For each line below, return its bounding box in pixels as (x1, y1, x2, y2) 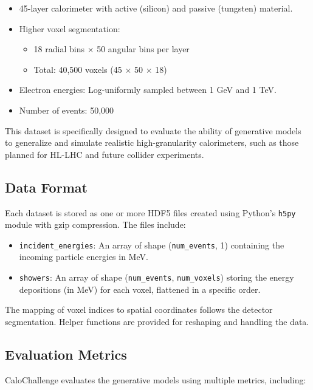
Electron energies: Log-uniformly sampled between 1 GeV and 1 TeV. (19, 83, 277, 96)
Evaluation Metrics (5, 344, 127, 363)
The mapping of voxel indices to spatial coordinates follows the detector (5, 303, 273, 316)
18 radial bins (33, 43, 84, 55)
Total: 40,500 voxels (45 (33, 63, 122, 75)
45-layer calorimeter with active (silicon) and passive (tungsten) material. (19, 2, 293, 14)
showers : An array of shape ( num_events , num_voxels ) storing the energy (19, 271, 294, 284)
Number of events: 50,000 (19, 103, 114, 116)
